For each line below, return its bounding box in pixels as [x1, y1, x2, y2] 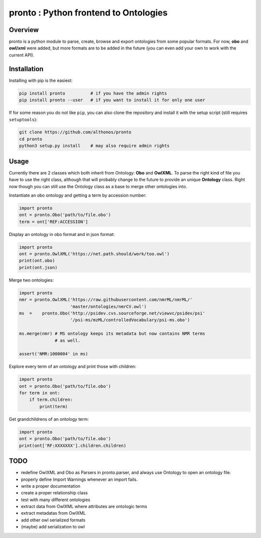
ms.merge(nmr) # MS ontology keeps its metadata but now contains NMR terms [19, 331, 205, 336]
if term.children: [29, 397, 73, 402]
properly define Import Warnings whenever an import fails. [21, 476, 138, 482]
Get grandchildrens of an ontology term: [9, 416, 89, 422]
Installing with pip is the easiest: [9, 78, 72, 83]
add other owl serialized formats [21, 517, 86, 523]
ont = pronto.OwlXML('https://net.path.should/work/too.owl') [19, 251, 170, 257]
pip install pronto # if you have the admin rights [19, 90, 167, 96]
